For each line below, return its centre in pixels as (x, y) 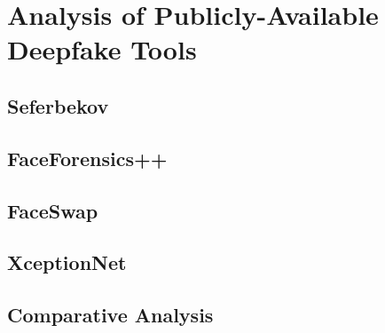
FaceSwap (53, 210)
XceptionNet (67, 262)
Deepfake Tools (102, 49)
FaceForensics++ (87, 158)
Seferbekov (58, 105)
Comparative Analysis (110, 315)
